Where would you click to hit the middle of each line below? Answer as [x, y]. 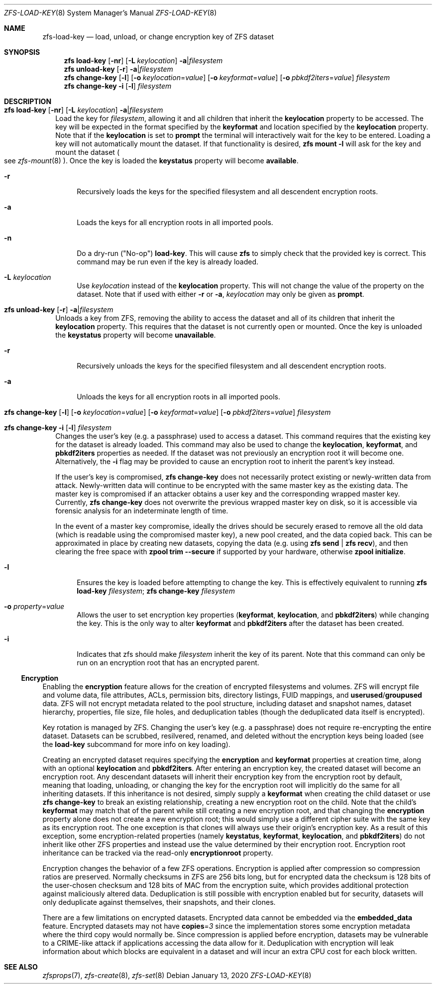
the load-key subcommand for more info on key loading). [136, 744]
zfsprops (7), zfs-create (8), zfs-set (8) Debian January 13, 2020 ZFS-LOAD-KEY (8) [177, 975]
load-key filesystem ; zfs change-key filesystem [156, 591]
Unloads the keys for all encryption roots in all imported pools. [179, 397]
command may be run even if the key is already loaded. [168, 262]
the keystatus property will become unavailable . [136, 335]
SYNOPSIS [22, 52]
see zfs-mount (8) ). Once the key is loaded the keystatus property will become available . [151, 161]
